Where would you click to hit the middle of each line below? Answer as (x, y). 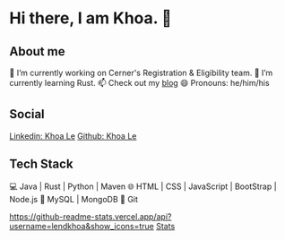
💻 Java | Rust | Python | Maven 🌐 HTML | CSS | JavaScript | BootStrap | (143, 186)
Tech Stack (41, 164)
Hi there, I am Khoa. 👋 (91, 18)
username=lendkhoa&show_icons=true (82, 226)
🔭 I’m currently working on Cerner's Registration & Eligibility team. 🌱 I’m (141, 73)
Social (27, 114)
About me (37, 51)
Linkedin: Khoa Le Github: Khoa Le (73, 136)
